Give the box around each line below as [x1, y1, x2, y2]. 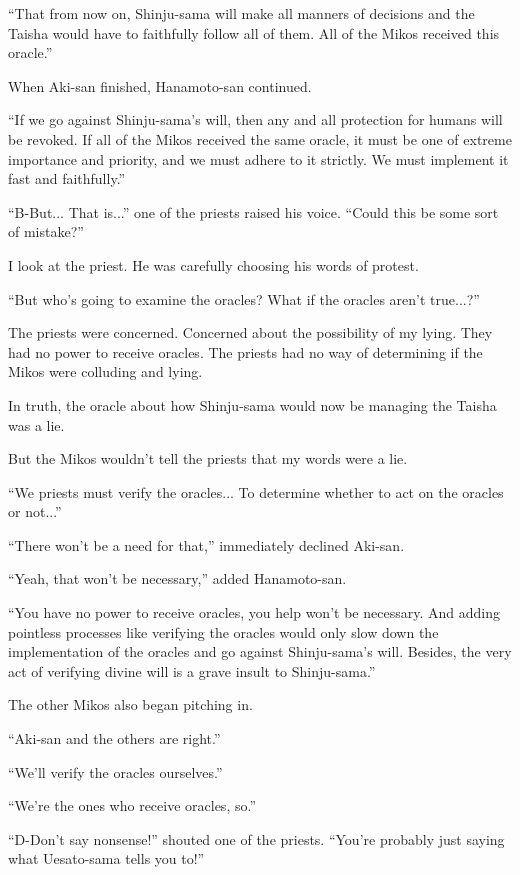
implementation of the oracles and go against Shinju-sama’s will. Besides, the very [8, 641, 512, 662]
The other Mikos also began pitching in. [8, 694, 253, 715]
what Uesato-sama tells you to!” [8, 848, 205, 869]
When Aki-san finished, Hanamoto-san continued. [8, 75, 312, 96]
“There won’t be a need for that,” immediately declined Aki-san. [8, 534, 405, 555]
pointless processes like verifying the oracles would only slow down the [8, 621, 439, 642]
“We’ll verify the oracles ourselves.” [8, 761, 223, 782]
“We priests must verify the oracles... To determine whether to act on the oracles [8, 481, 504, 502]
